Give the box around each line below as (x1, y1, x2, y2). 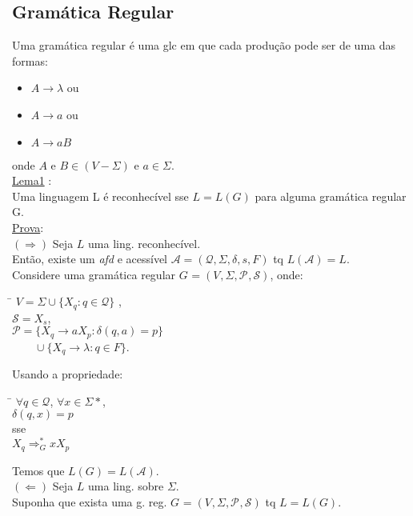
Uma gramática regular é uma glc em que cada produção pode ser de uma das (12, 37, 396, 54)
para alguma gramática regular (255, 187, 407, 204)
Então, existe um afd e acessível (12, 250, 167, 267)
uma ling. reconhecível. (88, 234, 201, 251)
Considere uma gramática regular (12, 266, 176, 282)
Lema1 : (12, 172, 52, 189)
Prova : (12, 218, 44, 235)
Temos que (12, 462, 65, 478)
